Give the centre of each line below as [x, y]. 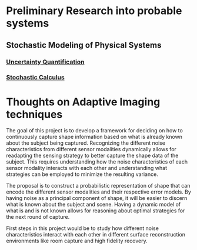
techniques [34, 114]
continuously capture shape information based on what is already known [94, 137]
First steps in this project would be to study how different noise [82, 228]
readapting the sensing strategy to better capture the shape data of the [92, 156]
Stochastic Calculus [35, 78]
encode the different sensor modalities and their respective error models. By [98, 192]
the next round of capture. [38, 217]
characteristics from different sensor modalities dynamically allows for [91, 149]
